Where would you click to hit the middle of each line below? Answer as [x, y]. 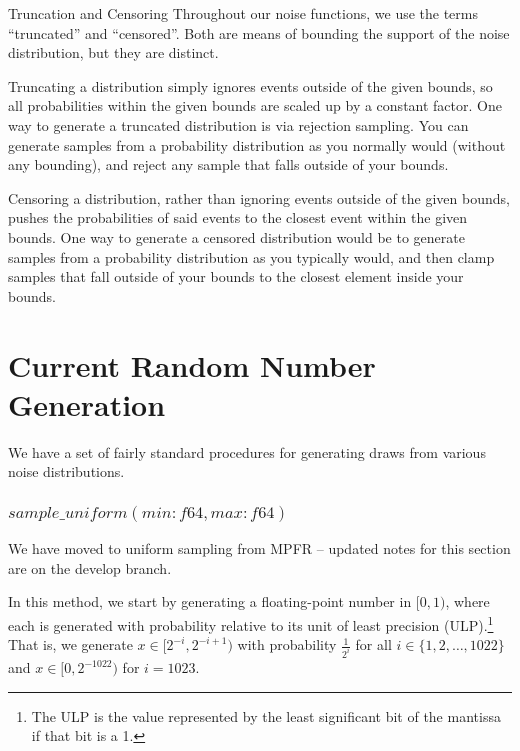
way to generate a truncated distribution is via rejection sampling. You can [238, 124]
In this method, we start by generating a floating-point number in [210, 601]
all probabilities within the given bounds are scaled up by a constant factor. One [255, 105]
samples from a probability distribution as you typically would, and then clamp [251, 256]
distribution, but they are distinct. [113, 52]
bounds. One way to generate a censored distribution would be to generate [236, 236]
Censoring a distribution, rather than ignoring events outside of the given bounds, [259, 197]
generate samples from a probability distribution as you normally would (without [257, 144]
